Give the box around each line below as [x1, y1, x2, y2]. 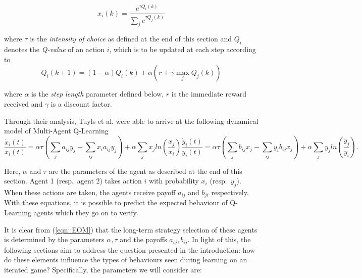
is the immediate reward [171, 88, 247, 99]
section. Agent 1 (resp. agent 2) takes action [4, 175, 142, 186]
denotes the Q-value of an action [4, 44, 105, 55]
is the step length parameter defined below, [31, 88, 164, 99]
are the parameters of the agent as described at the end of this [48, 165, 242, 176]
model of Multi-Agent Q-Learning [4, 125, 109, 136]
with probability [149, 175, 199, 186]
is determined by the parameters [4, 234, 105, 245]
